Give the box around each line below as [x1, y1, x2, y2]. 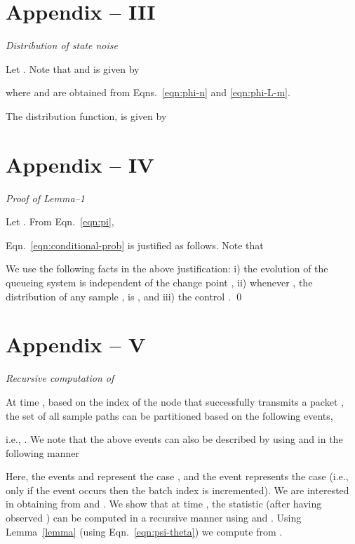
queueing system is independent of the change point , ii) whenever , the [6, 275, 313, 289]
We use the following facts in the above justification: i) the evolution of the [6, 261, 328, 276]
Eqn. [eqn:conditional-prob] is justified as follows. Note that [6, 237, 264, 252]
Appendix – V [6, 330, 146, 359]
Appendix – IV [6, 150, 154, 178]
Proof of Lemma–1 [6, 190, 85, 205]
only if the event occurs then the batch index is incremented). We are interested [6, 482, 349, 497]
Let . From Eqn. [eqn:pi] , [6, 214, 114, 229]
